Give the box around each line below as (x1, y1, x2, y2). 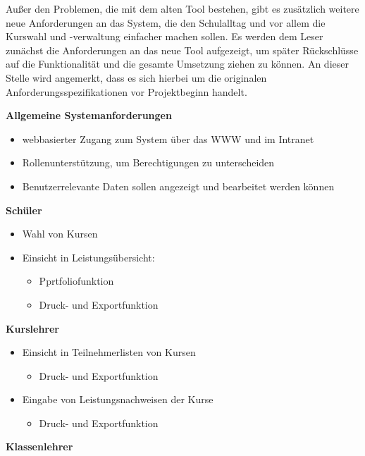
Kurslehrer (6, 321, 59, 335)
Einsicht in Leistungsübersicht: (22, 249, 155, 264)
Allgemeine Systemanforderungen (6, 108, 172, 123)
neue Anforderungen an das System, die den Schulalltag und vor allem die (6, 15, 326, 30)
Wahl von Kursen (22, 226, 98, 241)
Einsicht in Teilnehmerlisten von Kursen (22, 345, 196, 359)
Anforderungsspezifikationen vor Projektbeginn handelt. (6, 84, 247, 99)
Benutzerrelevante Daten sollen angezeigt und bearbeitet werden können (22, 178, 335, 193)
